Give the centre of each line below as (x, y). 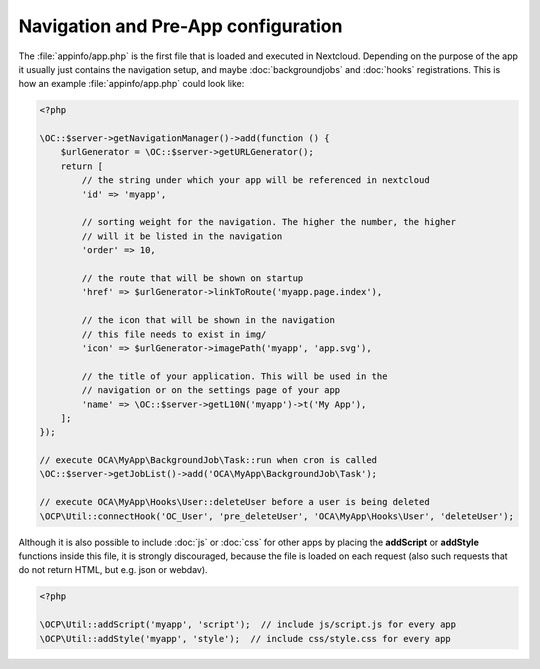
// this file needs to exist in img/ (174, 334)
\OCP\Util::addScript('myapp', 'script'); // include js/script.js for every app (248, 624)
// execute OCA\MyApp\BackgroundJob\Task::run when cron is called (208, 460)
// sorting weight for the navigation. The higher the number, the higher (269, 222)
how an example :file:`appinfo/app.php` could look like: (131, 84)
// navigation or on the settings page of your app (211, 390)
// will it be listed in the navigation (182, 236)
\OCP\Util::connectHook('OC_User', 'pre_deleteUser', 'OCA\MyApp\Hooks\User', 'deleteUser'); (277, 516)
